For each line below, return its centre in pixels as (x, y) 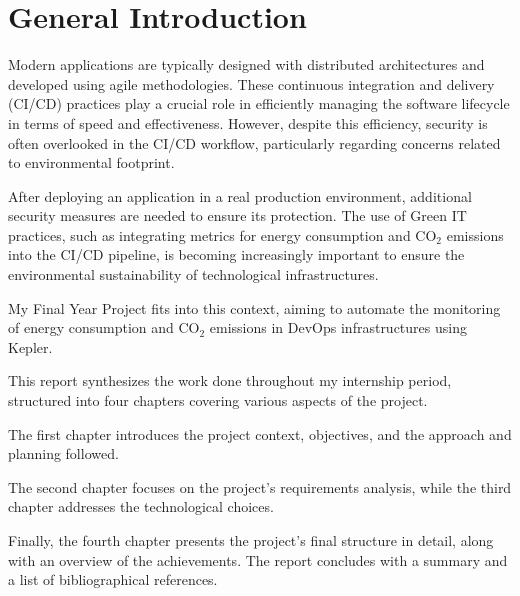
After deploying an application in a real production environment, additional (240, 195)
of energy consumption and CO (104, 327)
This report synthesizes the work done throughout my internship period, (230, 380)
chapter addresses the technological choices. (141, 506)
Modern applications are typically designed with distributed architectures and (246, 64)
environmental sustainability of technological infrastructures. (193, 274)
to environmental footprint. (91, 162)
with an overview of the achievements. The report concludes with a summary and (258, 559)
